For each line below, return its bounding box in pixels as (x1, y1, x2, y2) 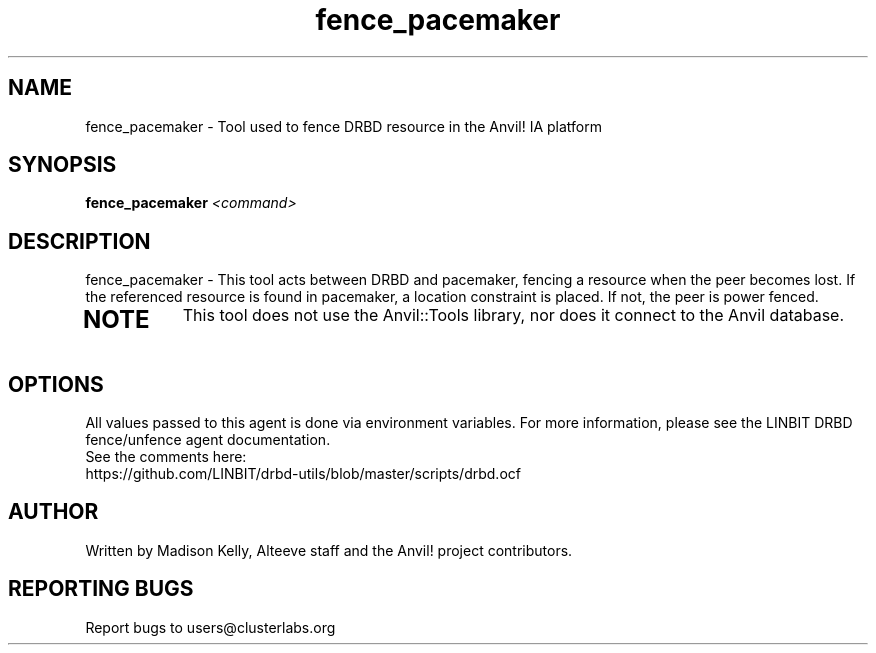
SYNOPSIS (8, 152, 117, 178)
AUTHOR (8, 499, 99, 525)
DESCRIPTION (8, 228, 151, 254)
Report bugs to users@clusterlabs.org (85, 618, 336, 636)
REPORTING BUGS (8, 576, 194, 602)
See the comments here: (85, 448, 247, 466)
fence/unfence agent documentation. (85, 431, 331, 449)
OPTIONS (8, 371, 104, 397)
